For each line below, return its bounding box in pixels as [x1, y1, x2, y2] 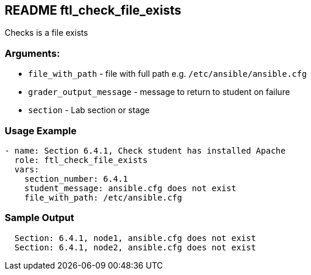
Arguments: [5, 47, 60, 59]
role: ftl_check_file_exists [14, 155, 148, 165]
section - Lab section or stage [28, 105, 150, 116]
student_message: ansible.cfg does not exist [24, 183, 237, 193]
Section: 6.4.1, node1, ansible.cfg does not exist [14, 233, 256, 243]
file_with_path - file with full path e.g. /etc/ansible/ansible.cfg [28, 69, 307, 79]
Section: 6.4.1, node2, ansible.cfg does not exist [14, 242, 256, 252]
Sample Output [5, 212, 74, 224]
